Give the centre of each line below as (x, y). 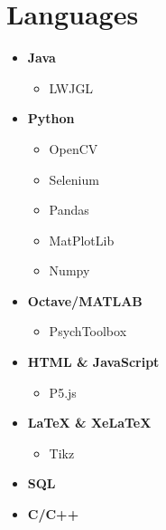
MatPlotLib (82, 240)
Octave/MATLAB (85, 300)
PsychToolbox (88, 331)
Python (51, 118)
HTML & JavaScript (93, 362)
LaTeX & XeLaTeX (89, 423)
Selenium (74, 179)
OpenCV (74, 148)
